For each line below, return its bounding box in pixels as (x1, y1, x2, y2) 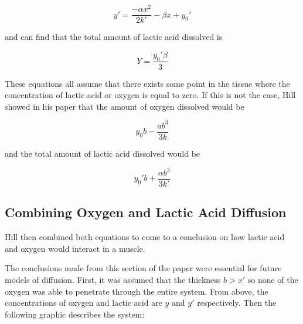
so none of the (247, 274, 298, 286)
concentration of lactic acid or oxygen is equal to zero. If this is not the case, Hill (5, 89, 296, 101)
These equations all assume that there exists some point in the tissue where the (5, 77, 290, 89)
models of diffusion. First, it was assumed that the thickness (5, 274, 221, 286)
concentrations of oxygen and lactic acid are (5, 296, 162, 309)
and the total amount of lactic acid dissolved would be (5, 147, 200, 159)
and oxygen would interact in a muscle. (5, 242, 145, 254)
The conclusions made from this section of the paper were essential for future (5, 262, 282, 274)
